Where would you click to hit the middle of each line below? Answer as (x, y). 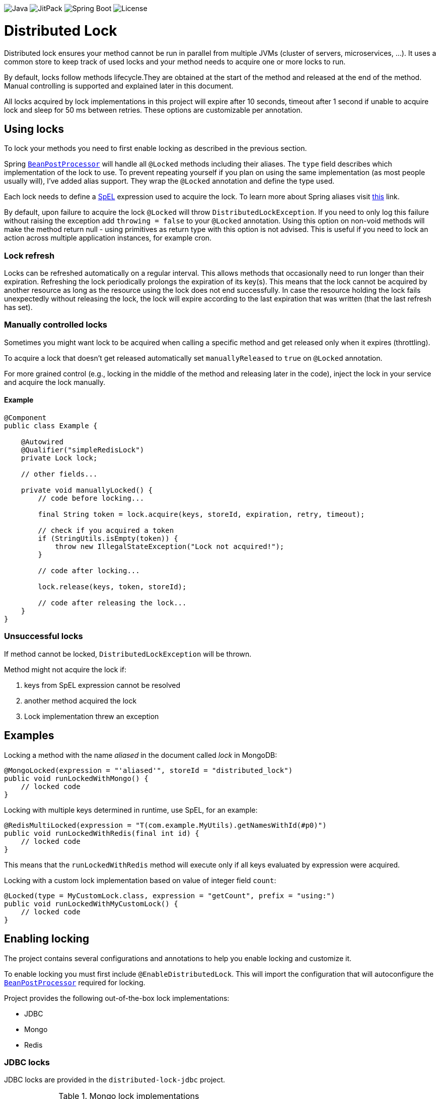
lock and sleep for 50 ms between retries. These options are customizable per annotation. (153, 110)
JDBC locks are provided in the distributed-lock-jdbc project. (115, 1080)
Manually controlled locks (56, 325)
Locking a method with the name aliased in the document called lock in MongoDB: (141, 755)
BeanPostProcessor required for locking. (75, 982)
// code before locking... (91, 498)
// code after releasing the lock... (112, 603)
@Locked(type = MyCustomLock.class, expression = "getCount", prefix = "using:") (170, 895)
